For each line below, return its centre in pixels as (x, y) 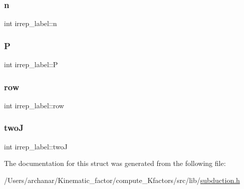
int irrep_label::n (31, 23)
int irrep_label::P (31, 64)
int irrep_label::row (34, 105)
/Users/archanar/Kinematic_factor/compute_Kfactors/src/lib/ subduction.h (122, 180)
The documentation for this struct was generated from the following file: (115, 163)
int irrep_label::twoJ (36, 146)
